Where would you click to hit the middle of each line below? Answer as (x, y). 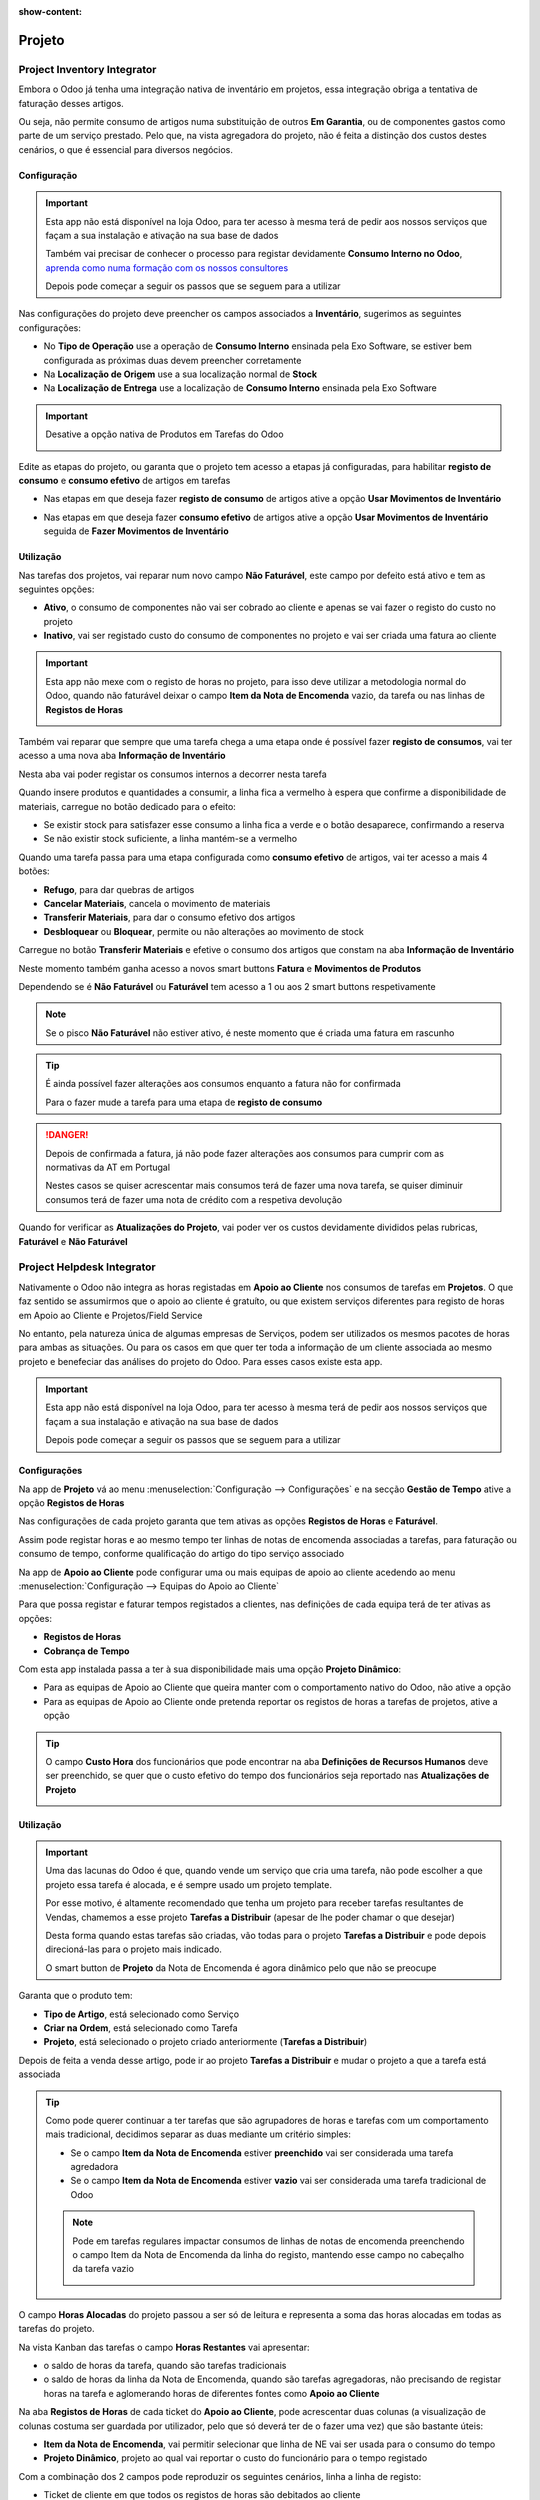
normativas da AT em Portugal (107, 1167)
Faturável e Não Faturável (73, 1241)
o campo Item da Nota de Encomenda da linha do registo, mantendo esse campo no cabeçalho (268, 2255)
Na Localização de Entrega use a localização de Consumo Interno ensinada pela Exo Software (240, 388)
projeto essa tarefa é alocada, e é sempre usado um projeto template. (188, 1884)
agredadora (94, 2167)
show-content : (50, 11)
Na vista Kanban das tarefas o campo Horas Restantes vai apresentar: (164, 2347)
